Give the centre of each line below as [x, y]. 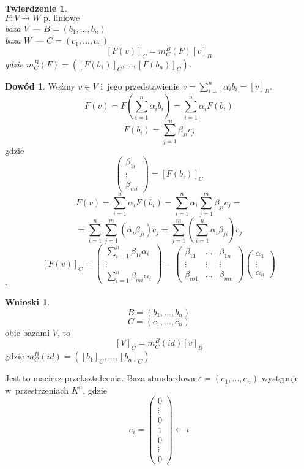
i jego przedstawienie [140, 86]
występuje [280, 378]
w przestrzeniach [37, 390]
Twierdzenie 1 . [36, 8]
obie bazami [28, 332]
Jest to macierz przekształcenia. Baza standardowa [100, 378]
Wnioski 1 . [28, 302]
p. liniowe [62, 18]
